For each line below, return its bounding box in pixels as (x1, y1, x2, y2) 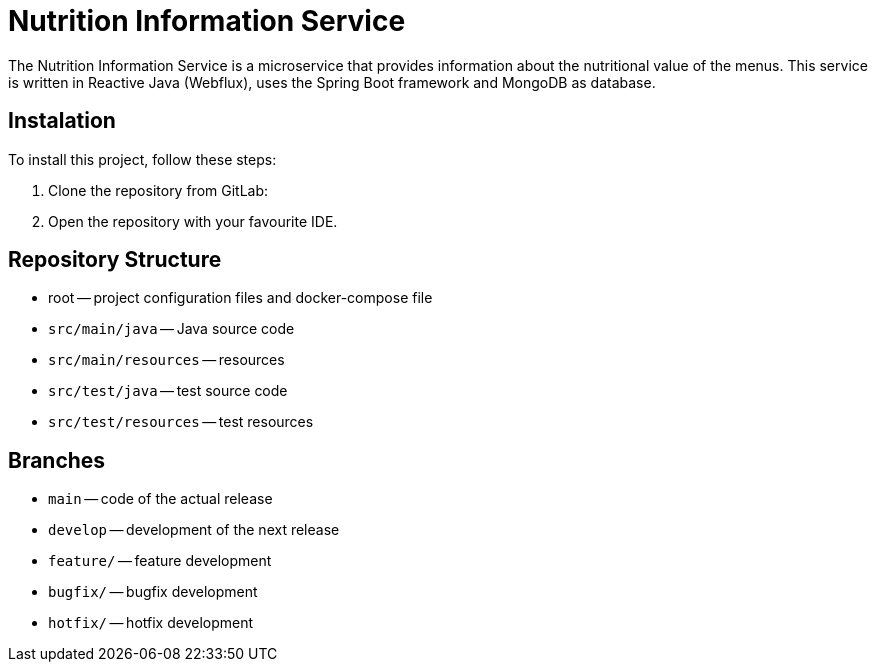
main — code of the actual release (48, 490, 273, 508)
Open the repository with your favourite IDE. (48, 212, 338, 230)
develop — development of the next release (48, 521, 340, 539)
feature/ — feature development (48, 552, 272, 570)
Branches (8, 447, 106, 473)
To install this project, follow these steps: (8, 150, 277, 168)
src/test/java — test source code (48, 382, 288, 400)
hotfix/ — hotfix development (48, 614, 254, 632)
